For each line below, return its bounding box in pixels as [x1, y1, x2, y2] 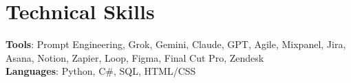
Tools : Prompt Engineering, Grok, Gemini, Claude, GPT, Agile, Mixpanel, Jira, [6, 37, 346, 51]
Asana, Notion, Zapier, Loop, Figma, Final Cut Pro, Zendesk [6, 50, 264, 64]
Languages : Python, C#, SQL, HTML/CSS [6, 64, 196, 78]
